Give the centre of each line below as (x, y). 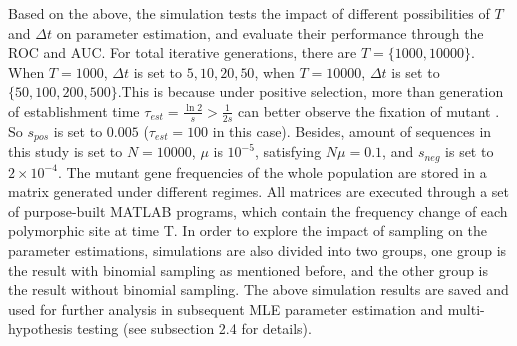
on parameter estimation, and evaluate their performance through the (270, 32)
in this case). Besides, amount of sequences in (352, 130)
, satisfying (288, 151)
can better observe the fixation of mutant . (368, 110)
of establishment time (74, 110)
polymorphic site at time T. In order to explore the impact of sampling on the (248, 230)
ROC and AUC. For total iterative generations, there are (182, 52)
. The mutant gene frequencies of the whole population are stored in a (272, 171)
